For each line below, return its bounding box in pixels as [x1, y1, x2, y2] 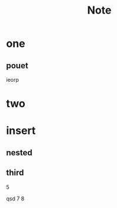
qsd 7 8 [6, 195, 25, 202]
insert [6, 124, 36, 137]
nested [6, 148, 32, 158]
